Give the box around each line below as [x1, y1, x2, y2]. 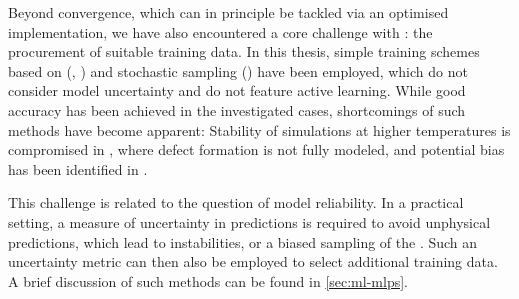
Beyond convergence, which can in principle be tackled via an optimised [8, 2, 449, 22]
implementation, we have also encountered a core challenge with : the [8, 21, 433, 42]
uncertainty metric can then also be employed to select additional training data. [8, 251, 498, 272]
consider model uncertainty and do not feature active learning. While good [8, 80, 466, 101]
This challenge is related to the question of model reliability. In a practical [8, 192, 464, 213]
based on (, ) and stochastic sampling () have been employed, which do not [8, 60, 468, 81]
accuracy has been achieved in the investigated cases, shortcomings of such [8, 99, 466, 120]
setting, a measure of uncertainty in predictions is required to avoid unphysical [8, 211, 491, 232]
